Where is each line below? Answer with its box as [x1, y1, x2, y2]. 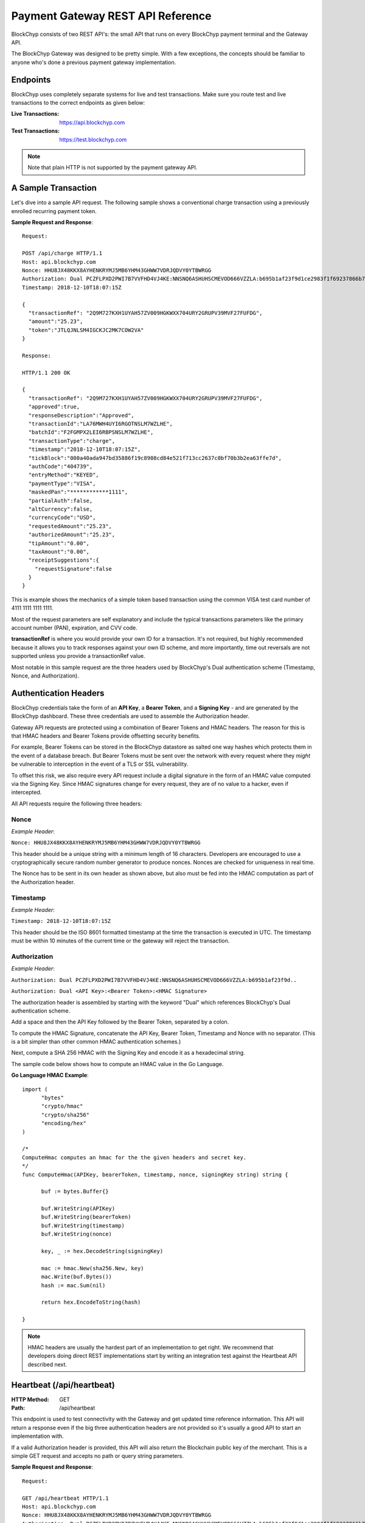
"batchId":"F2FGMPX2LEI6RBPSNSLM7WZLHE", [28, 429, 154, 436]
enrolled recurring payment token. [11, 207, 97, 214]
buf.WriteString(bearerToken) [41, 1214, 131, 1221]
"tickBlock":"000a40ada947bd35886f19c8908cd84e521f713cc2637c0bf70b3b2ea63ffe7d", [28, 454, 282, 461]
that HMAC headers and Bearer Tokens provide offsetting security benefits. [11, 732, 201, 740]
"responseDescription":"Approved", [28, 412, 135, 419]
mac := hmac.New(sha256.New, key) [41, 1265, 144, 1271]
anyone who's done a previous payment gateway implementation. [11, 58, 176, 66]
